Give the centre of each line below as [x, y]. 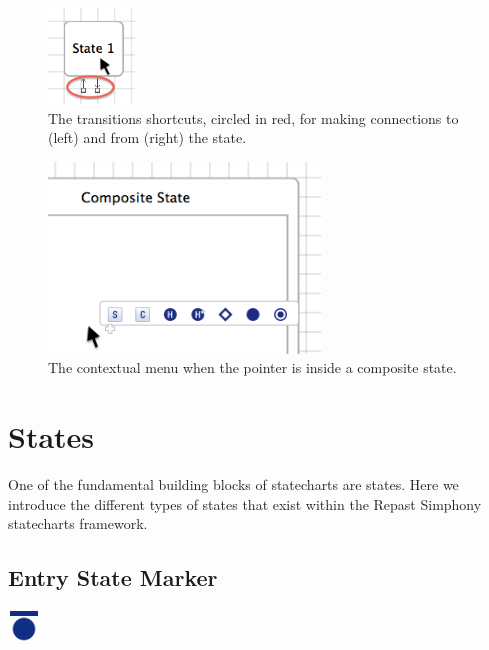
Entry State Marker [113, 577]
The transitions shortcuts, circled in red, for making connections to [253, 117]
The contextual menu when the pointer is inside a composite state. [252, 367]
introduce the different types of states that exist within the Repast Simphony [245, 503]
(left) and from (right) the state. [147, 137]
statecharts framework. [78, 523]
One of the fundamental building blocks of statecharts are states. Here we [233, 484]
